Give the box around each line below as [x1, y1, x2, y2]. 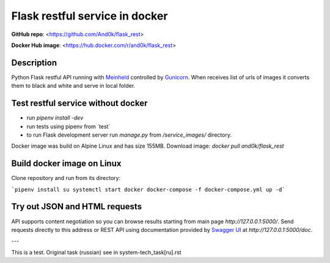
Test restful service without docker [11, 98, 148, 109]
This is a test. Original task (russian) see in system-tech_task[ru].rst [11, 248, 182, 256]
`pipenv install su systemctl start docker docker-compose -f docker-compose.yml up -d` [11, 186, 285, 193]
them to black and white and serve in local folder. [11, 82, 136, 90]
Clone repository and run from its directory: [11, 175, 121, 182]
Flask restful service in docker [11, 9, 168, 23]
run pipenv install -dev [26, 114, 84, 121]
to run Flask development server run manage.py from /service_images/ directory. [26, 131, 232, 139]
